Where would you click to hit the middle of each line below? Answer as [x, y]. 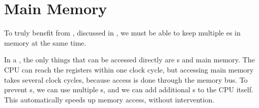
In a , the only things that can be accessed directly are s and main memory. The [129, 60]
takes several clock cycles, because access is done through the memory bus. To [126, 79]
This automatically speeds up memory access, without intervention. [109, 99]
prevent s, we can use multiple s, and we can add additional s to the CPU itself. [129, 89]
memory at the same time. [45, 42]
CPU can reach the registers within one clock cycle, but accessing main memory [129, 69]
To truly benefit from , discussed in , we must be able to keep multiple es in [122, 33]
